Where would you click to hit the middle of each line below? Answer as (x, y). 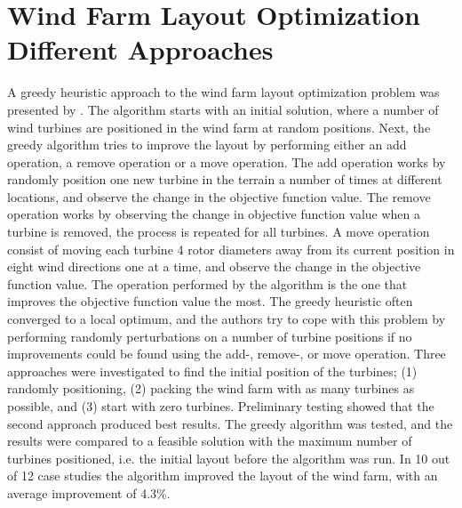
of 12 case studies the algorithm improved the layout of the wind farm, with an (223, 476)
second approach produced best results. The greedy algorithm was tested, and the (230, 423)
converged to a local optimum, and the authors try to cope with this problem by (227, 319)
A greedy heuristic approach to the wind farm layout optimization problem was (223, 92)
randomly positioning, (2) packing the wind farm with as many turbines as (211, 388)
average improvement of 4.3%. (89, 492)
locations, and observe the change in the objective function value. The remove (219, 196)
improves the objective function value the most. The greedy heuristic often (210, 301)
